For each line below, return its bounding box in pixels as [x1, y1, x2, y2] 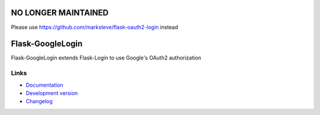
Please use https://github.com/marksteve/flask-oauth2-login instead [11, 24, 178, 31]
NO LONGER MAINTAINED [11, 8, 109, 18]
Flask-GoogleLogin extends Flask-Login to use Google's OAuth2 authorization [11, 54, 201, 61]
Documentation [25, 81, 63, 88]
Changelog [25, 98, 53, 105]
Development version [25, 89, 78, 97]
